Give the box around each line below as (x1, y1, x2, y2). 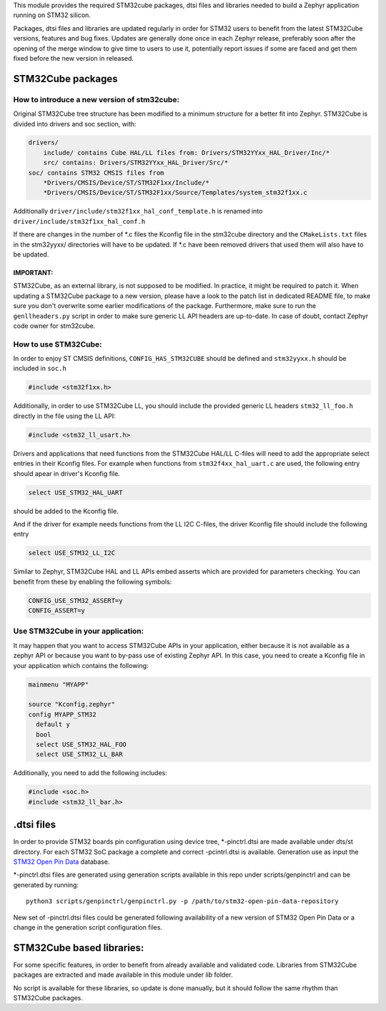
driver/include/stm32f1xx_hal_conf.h (13, 217, 146, 225)
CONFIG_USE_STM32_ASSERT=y (28, 597, 123, 604)
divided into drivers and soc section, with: (13, 119, 137, 128)
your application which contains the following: (13, 661, 149, 669)
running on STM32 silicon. (13, 11, 91, 19)
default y (36, 720, 71, 729)
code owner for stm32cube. (13, 322, 96, 330)
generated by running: (13, 880, 79, 889)
